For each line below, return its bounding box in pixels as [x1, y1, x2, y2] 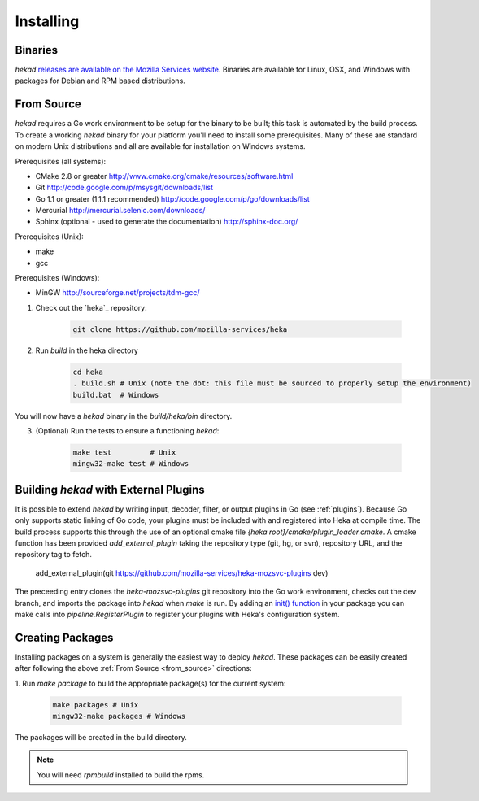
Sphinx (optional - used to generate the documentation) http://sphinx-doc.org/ [35, 216, 298, 227]
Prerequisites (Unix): [15, 232, 85, 242]
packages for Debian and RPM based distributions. [15, 76, 186, 85]
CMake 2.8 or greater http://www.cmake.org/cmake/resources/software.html [35, 171, 294, 181]
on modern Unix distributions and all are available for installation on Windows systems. [15, 141, 306, 151]
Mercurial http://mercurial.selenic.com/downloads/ [35, 206, 206, 215]
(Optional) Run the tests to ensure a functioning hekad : [35, 425, 220, 435]
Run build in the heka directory [35, 346, 138, 355]
